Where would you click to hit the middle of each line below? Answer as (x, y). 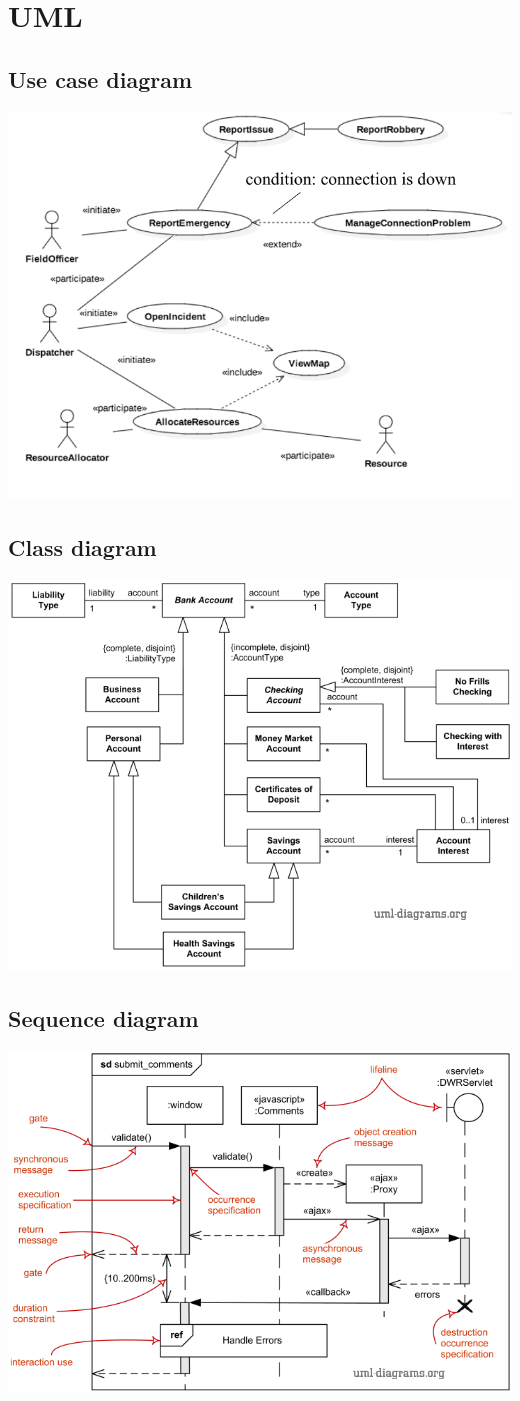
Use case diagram (100, 78)
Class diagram (82, 546)
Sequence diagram (103, 1018)
